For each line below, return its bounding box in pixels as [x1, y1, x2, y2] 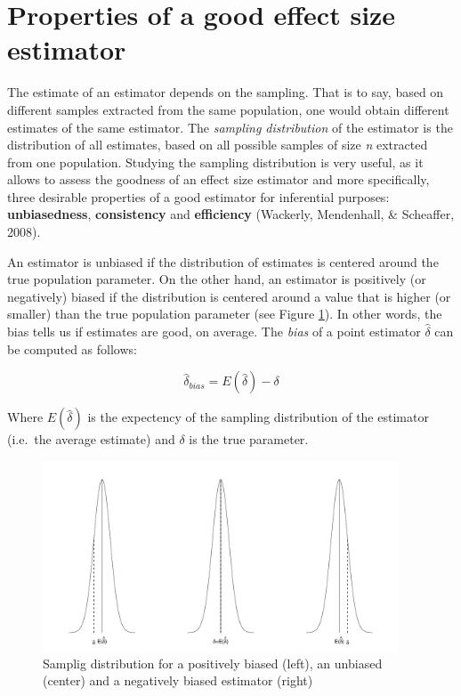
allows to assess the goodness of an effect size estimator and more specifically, [7, 170, 430, 189]
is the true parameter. [189, 430, 309, 449]
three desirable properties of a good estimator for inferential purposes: [7, 187, 390, 206]
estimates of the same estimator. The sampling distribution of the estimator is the [7, 117, 453, 136]
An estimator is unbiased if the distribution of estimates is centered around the [7, 252, 439, 271]
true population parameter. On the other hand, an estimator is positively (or [7, 270, 426, 288]
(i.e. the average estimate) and [7, 430, 175, 449]
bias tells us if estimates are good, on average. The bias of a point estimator [7, 322, 421, 341]
